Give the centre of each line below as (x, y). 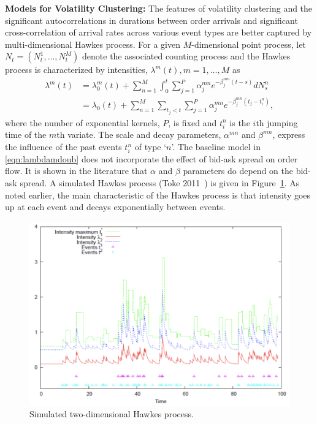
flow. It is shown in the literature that (76, 171)
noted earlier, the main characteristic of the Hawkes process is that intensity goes (158, 195)
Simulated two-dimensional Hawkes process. (112, 414)
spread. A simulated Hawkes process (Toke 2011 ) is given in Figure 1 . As (160, 182)
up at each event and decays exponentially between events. (115, 207)
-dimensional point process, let (249, 44)
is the (240, 122)
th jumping (277, 122)
